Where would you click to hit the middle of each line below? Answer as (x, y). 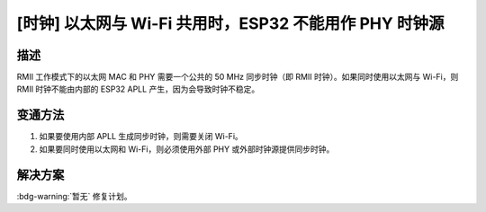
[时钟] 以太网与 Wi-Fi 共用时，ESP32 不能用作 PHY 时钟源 (230, 23)
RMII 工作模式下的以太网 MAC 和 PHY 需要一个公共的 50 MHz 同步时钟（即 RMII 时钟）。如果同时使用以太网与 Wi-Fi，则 (238, 77)
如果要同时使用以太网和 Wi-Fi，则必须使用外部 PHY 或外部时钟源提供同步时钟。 (187, 149)
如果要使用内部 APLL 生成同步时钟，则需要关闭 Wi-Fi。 (141, 137)
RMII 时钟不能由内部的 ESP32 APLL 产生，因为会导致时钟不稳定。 (138, 89)
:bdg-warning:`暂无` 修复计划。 (74, 196)
